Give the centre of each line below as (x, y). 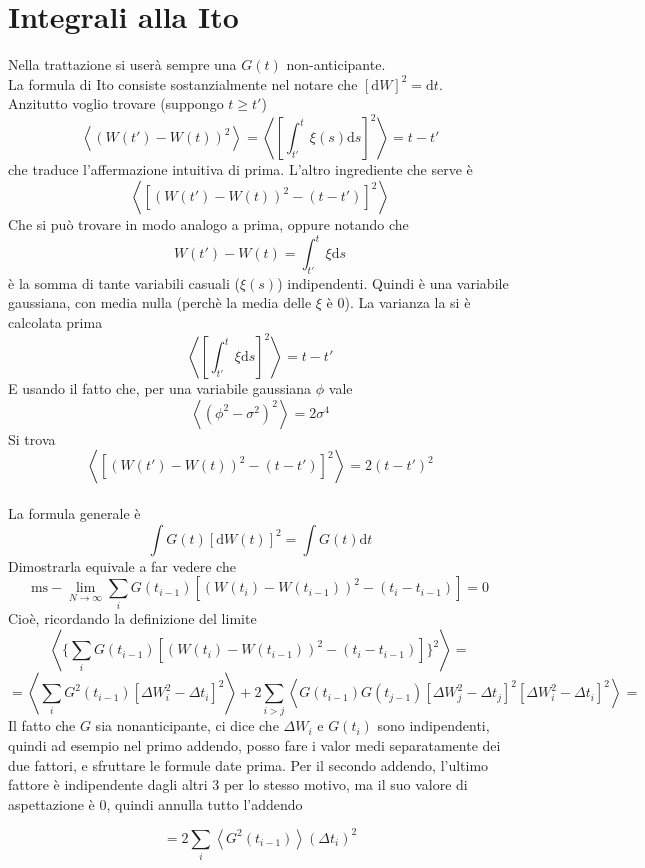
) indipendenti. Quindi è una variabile (393, 282)
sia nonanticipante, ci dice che (187, 725)
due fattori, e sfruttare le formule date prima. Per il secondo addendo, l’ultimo (248, 764)
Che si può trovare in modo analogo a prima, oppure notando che (208, 224)
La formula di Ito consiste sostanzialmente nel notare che (183, 83)
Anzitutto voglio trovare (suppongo (116, 103)
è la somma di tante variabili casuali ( (124, 282)
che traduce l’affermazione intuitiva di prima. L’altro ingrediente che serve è (240, 169)
